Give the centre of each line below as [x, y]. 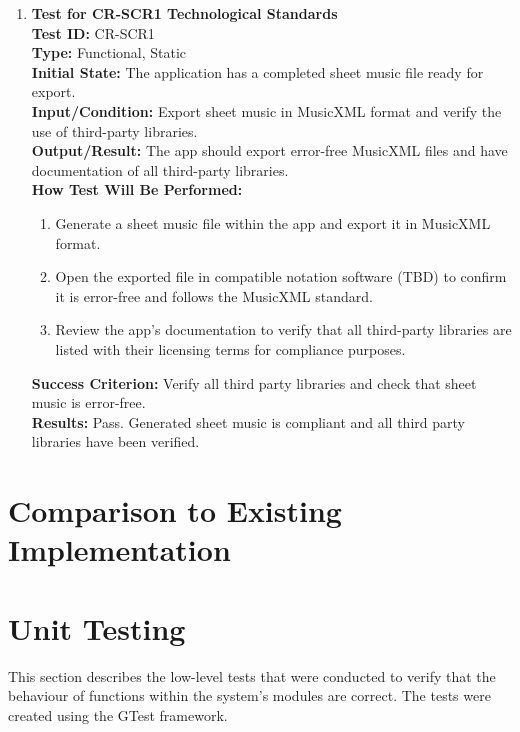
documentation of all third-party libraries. [160, 169]
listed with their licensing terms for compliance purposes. [230, 348]
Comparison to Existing [175, 510]
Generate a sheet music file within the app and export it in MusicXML [273, 222]
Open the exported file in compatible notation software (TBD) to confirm [281, 276]
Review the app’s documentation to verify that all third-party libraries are [283, 329]
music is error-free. [88, 402]
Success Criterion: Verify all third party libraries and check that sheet [254, 382]
